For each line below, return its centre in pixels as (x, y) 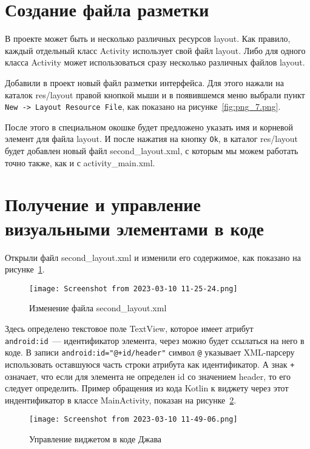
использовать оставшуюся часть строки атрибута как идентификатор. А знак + (150, 364)
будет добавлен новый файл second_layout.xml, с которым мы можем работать (152, 150)
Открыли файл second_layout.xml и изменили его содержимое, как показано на (153, 257)
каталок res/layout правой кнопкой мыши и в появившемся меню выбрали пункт (155, 94)
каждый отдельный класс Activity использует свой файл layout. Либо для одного (155, 50)
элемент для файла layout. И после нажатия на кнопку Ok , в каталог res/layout (152, 139)
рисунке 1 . (25, 269)
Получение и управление (103, 204)
